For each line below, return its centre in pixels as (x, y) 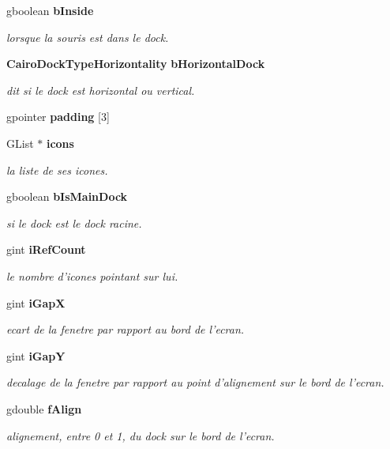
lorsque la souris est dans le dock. (88, 37)
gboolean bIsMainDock (67, 196)
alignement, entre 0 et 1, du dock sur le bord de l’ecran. (141, 435)
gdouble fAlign (44, 408)
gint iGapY (36, 355)
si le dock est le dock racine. (74, 223)
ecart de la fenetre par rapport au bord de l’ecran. (126, 329)
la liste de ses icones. (57, 170)
